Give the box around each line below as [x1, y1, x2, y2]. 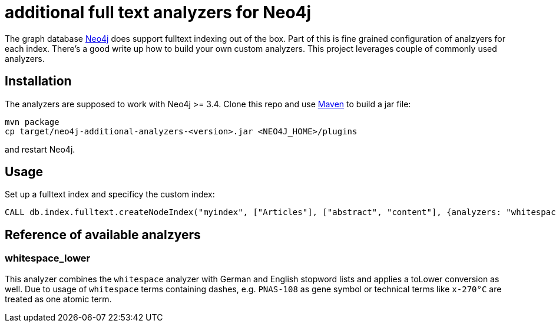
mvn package [5, 117, 59, 127]
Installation [5, 74, 72, 89]
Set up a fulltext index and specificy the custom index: [5, 189, 215, 200]
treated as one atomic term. [5, 293, 112, 304]
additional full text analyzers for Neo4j [5, 2, 312, 22]
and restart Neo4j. [5, 144, 75, 154]
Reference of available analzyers [5, 227, 201, 242]
